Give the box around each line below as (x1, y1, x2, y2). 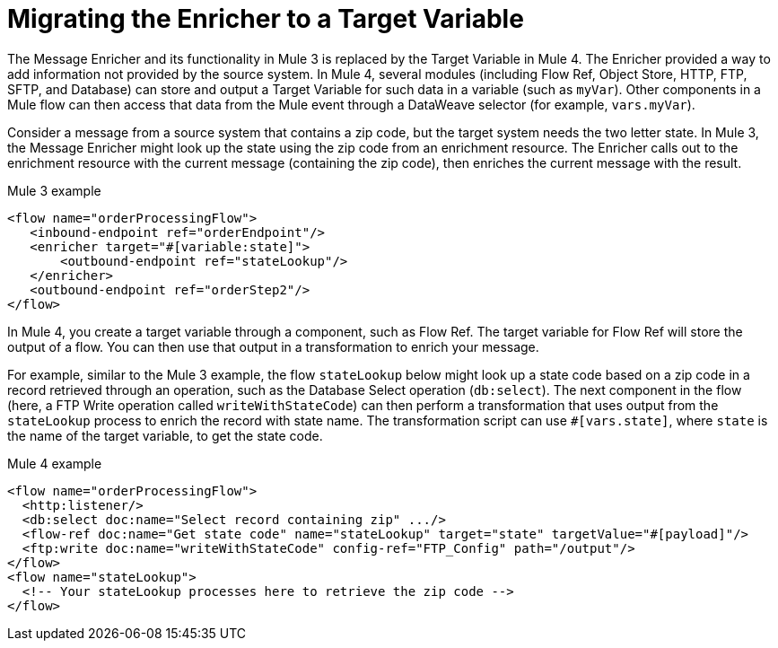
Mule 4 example (7, 455, 102, 471)
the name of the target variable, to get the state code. (7, 427, 323, 443)
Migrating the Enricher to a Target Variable (7, 4, 524, 34)
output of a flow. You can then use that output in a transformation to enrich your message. (7, 338, 539, 355)
